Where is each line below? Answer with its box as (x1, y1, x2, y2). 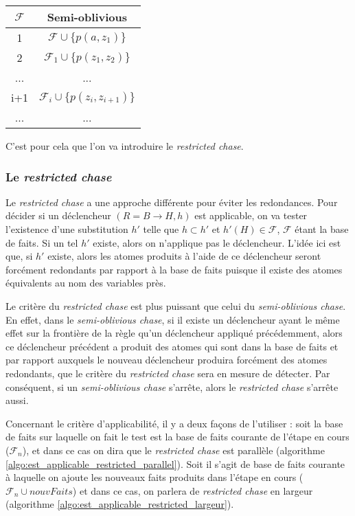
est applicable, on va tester (194, 208, 308, 223)
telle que (143, 222, 179, 236)
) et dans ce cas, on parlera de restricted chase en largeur (72, 483, 313, 497)
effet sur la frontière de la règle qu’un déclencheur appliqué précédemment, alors (5, 326, 343, 340)
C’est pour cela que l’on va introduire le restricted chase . (5, 139, 244, 153)
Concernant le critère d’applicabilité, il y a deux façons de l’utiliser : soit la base (5, 416, 343, 430)
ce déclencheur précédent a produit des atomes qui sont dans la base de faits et (5, 339, 339, 353)
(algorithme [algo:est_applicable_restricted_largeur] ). (5, 497, 234, 511)
